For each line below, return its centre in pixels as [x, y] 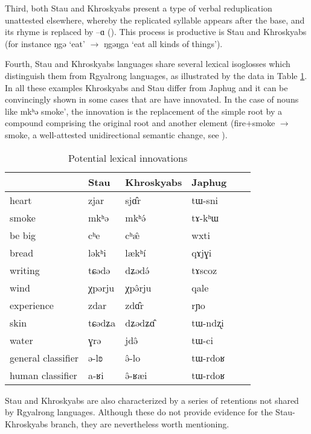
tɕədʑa [102, 322]
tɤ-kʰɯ [205, 217]
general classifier [44, 357]
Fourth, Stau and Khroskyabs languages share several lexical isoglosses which [148, 64]
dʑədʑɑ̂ [140, 322]
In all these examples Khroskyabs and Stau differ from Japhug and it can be [146, 87]
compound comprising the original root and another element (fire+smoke [140, 123]
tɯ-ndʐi [208, 322]
